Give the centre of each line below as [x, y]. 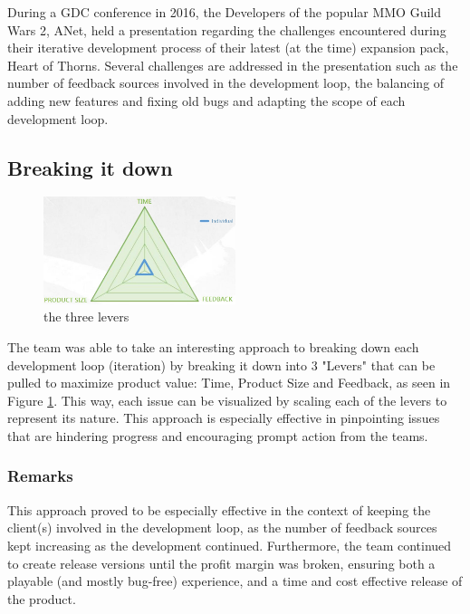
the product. [42, 598]
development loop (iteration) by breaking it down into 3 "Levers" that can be [221, 365]
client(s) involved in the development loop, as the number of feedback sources [222, 528]
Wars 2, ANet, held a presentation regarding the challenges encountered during [227, 29]
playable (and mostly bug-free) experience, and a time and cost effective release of [235, 581]
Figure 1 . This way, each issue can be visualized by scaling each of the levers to [227, 400]
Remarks [40, 476]
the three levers [86, 317]
